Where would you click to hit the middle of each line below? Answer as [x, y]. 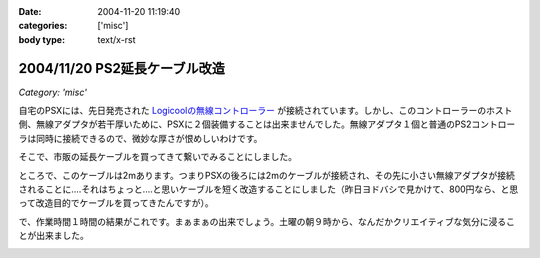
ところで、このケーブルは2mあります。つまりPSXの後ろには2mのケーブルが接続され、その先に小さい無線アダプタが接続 [266, 175]
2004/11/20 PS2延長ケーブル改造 [121, 68]
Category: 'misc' [52, 92]
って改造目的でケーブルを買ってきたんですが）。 [116, 203]
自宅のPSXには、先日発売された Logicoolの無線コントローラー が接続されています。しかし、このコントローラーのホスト [265, 111]
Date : [30, 11]
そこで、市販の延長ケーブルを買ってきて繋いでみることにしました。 [158, 157]
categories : [43, 26]
